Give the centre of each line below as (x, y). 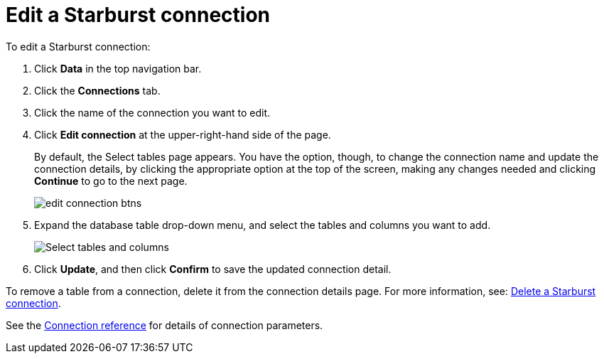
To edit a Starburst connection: (78, 46)
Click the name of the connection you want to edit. (152, 112)
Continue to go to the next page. (111, 181)
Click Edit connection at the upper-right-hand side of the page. (183, 134)
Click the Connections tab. (97, 90)
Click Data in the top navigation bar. (118, 68)
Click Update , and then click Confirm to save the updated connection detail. (213, 269)
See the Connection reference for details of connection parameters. (165, 325)
